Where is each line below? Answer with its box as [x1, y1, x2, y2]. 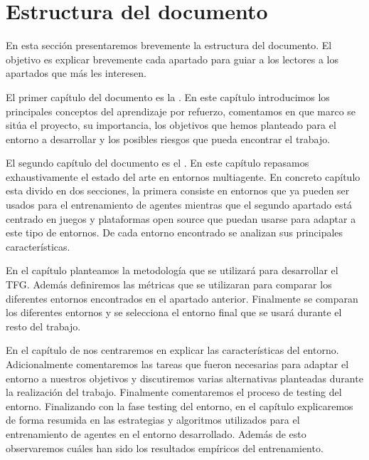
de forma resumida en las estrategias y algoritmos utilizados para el [6, 412, 300, 427]
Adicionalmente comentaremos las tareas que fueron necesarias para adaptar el [6, 357, 349, 371]
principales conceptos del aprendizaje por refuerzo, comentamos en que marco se [6, 103, 356, 118]
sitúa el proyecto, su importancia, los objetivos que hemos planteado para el [6, 117, 336, 132]
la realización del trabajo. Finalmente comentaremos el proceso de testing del [6, 385, 342, 399]
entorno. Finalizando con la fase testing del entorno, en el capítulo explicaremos [6, 398, 353, 413]
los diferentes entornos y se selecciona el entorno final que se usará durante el [6, 305, 342, 320]
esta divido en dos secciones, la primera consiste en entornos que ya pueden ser [6, 183, 350, 198]
